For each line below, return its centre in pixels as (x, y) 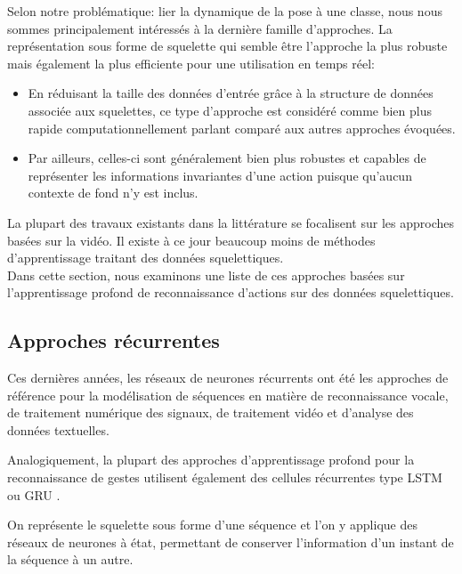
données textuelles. (58, 429)
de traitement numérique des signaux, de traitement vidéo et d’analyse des (211, 412)
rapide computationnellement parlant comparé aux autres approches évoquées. (242, 128)
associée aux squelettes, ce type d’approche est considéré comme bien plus (230, 110)
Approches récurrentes (113, 340)
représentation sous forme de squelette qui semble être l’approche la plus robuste (227, 46)
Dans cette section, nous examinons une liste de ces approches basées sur (206, 275)
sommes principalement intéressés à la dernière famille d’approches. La (200, 28)
